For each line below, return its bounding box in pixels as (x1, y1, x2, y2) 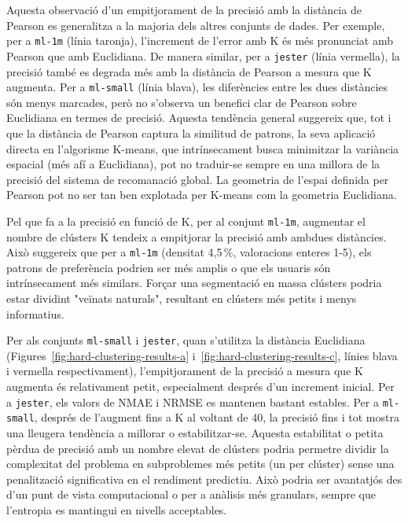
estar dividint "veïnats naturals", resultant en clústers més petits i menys (6, 290, 357, 306)
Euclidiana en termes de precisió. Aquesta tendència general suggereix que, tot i (6, 109, 391, 126)
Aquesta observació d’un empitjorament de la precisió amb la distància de (6, 2, 362, 17)
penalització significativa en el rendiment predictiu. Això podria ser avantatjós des (6, 470, 402, 487)
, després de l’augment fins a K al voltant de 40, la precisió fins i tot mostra (34, 409, 399, 425)
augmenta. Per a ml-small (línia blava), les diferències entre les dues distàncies (6, 79, 388, 95)
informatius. (6, 305, 64, 322)
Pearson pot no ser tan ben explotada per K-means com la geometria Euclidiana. (6, 186, 397, 203)
